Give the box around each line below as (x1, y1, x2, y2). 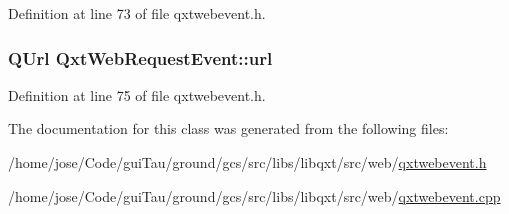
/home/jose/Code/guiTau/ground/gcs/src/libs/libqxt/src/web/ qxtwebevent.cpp (8, 185, 501, 206)
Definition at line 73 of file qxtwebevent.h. (8, 3, 266, 23)
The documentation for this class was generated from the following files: (8, 118, 449, 139)
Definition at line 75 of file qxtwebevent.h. (8, 84, 266, 105)
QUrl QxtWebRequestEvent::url (8, 45, 273, 70)
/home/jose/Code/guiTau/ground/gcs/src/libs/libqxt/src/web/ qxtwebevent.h (8, 152, 487, 172)
